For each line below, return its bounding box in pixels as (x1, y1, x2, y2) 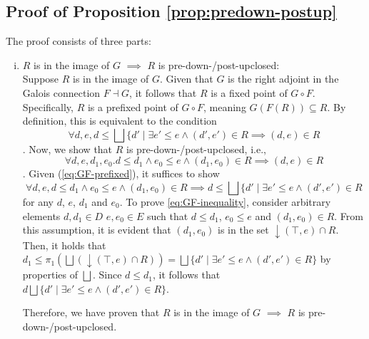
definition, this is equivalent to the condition (22, 113, 217, 128)
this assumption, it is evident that (22, 222, 171, 237)
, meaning (203, 99, 246, 114)
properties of (22, 267, 78, 282)
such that (146, 208, 188, 223)
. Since (92, 267, 122, 282)
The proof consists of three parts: (6, 33, 151, 48)
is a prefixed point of (87, 99, 178, 114)
